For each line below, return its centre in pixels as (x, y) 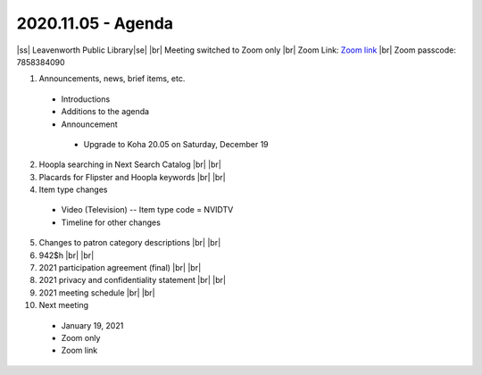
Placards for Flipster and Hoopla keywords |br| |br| (133, 177)
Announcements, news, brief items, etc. (112, 79)
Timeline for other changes (111, 222)
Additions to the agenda (105, 112)
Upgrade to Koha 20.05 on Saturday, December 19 (176, 144)
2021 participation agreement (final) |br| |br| (120, 268)
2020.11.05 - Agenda (95, 23)
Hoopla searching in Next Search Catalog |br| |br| (130, 164)
